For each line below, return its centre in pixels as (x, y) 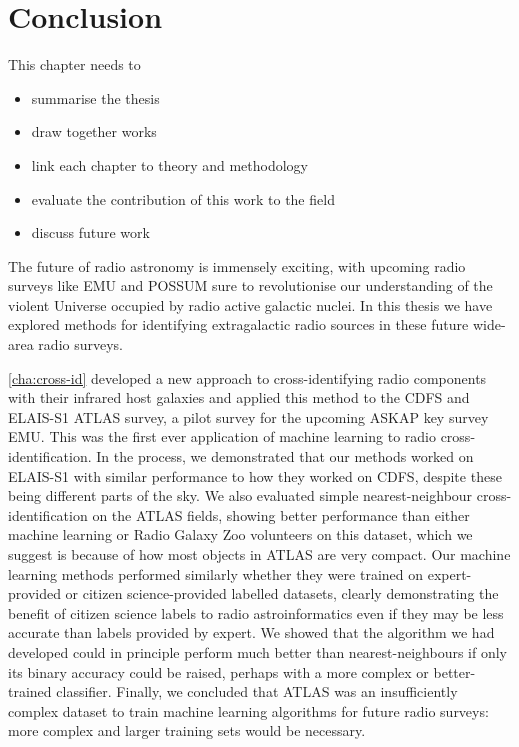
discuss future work (90, 232)
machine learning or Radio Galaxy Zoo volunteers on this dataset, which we (240, 534)
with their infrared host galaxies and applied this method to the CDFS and (239, 397)
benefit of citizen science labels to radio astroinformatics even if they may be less (256, 612)
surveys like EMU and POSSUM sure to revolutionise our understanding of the (250, 285)
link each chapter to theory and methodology (170, 164)
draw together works (94, 131)
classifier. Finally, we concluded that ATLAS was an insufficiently (257, 691)
